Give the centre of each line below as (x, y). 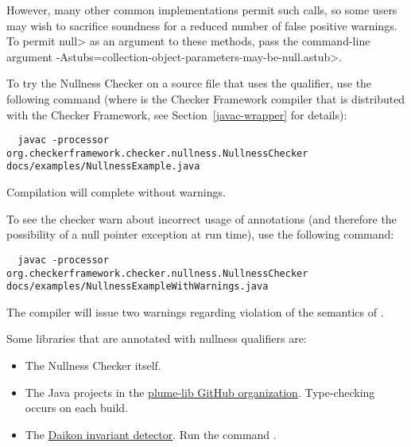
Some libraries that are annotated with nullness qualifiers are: (157, 338)
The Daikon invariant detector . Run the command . (151, 434)
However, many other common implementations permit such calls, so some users (202, 10)
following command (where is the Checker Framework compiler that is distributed (206, 98)
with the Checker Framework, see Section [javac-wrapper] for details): (177, 114)
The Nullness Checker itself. (93, 365)
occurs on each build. (77, 408)
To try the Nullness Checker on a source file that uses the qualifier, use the (189, 83)
